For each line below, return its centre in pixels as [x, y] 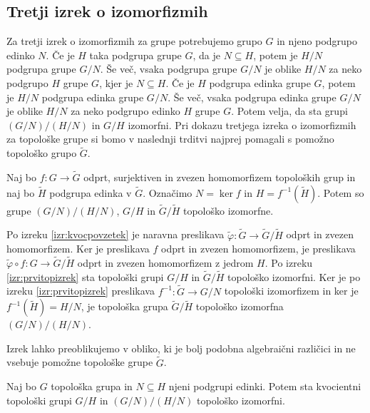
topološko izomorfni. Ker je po [294, 276]
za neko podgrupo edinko [125, 111]
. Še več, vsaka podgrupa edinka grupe [252, 97]
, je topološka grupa [124, 306]
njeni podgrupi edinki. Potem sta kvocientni [265, 386]
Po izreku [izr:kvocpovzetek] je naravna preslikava [115, 234]
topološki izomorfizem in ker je [291, 291]
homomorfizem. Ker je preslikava [78, 249]
